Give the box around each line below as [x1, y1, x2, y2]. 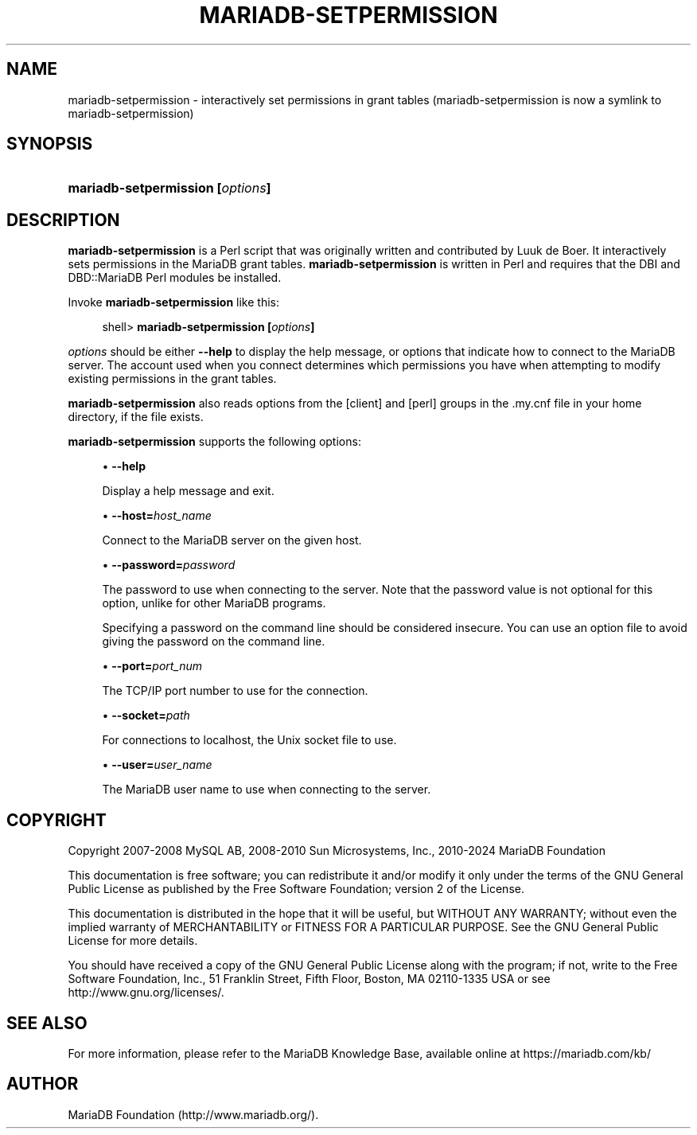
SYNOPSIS [6, 134, 93, 154]
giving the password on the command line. [102, 634, 325, 649]
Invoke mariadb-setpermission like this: [68, 295, 279, 310]
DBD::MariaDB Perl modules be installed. [68, 271, 282, 285]
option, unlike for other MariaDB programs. [102, 596, 326, 610]
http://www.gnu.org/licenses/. [68, 985, 224, 1000]
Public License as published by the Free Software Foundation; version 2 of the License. [68, 882, 524, 896]
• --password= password [102, 558, 236, 572]
